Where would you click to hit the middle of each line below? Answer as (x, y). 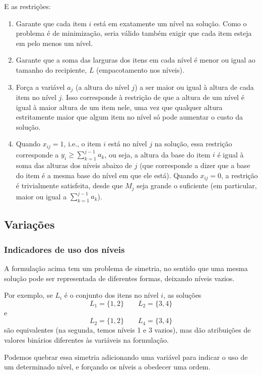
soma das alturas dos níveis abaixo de (74, 165)
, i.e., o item (82, 144)
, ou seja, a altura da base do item (157, 154)
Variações (29, 224)
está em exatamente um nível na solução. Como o (170, 23)
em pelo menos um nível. (54, 43)
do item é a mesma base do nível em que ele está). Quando (107, 175)
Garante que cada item (51, 23)
